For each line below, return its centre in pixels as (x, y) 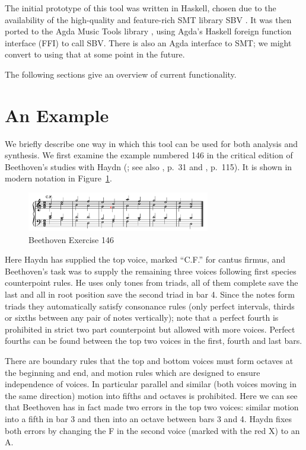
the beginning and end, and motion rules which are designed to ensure (133, 372)
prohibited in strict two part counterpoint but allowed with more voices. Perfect (150, 329)
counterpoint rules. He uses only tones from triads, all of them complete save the (152, 283)
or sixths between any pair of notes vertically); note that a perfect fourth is (142, 317)
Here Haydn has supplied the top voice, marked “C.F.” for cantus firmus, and (145, 259)
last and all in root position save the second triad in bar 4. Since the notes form (150, 294)
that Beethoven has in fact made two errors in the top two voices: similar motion (152, 407)
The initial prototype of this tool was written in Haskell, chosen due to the (141, 8)
